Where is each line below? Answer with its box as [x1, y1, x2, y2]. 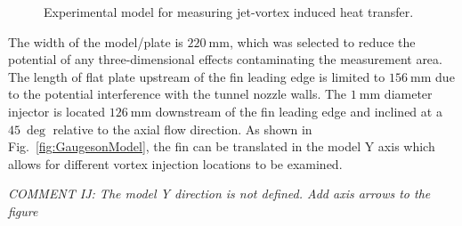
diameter [384, 85, 433, 103]
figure [8, 201, 38, 220]
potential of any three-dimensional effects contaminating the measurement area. [8, 50, 442, 69]
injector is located [8, 101, 106, 120]
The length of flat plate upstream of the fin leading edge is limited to [8, 67, 385, 85]
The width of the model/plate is [8, 32, 183, 51]
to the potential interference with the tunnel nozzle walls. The [8, 85, 347, 103]
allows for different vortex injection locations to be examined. [8, 154, 343, 173]
